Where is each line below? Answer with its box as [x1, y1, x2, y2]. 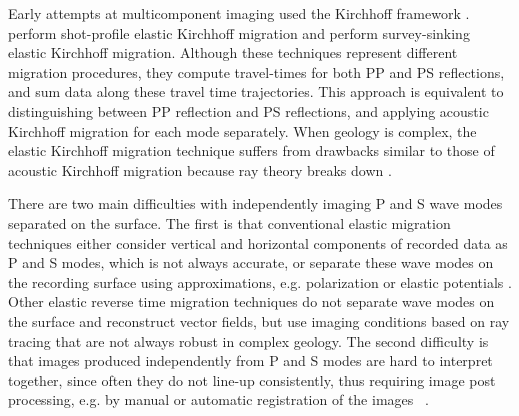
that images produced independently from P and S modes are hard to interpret [8, 350, 493, 371]
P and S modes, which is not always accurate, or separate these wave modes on [8, 252, 494, 273]
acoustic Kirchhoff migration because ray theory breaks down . [8, 159, 392, 180]
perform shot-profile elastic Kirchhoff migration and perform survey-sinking [8, 22, 470, 43]
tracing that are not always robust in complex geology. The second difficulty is [8, 330, 489, 351]
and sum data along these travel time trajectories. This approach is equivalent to [8, 81, 504, 102]
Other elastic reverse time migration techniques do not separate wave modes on [8, 291, 495, 312]
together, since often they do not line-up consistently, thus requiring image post [8, 369, 496, 390]
